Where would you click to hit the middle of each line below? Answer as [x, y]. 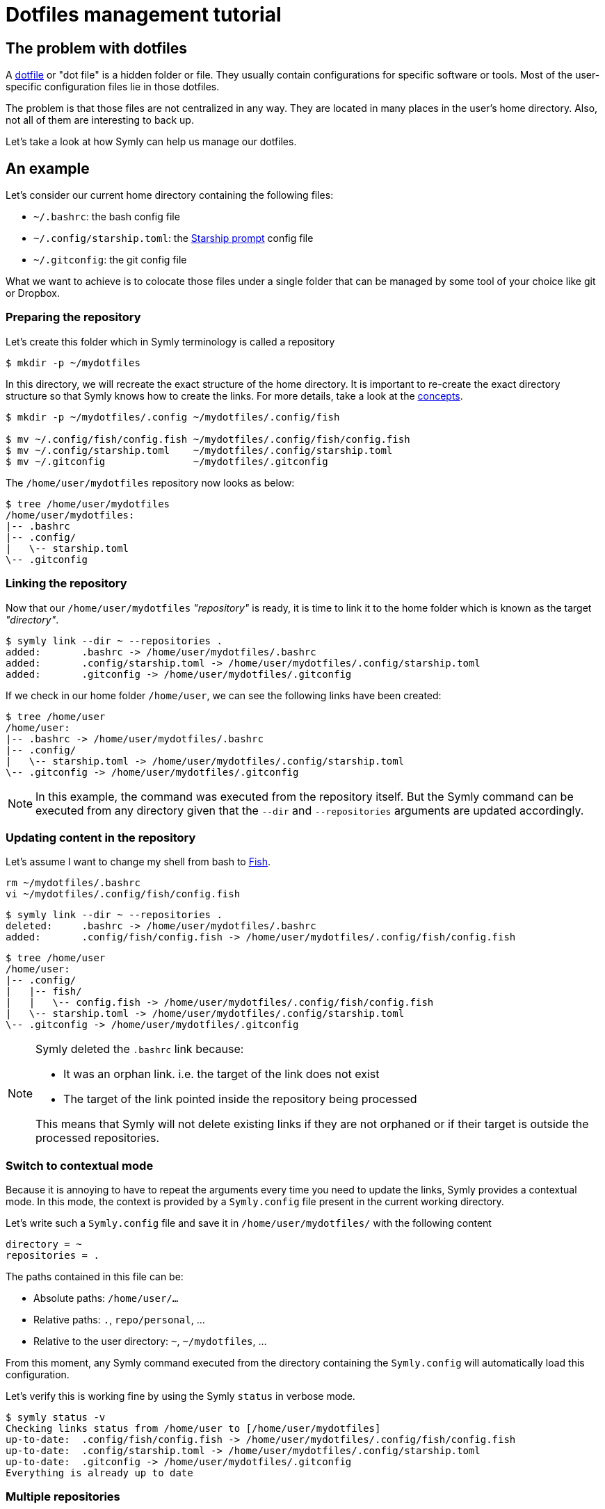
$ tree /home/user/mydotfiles [88, 504]
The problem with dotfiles [96, 48]
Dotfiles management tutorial [144, 15]
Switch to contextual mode [80, 1165]
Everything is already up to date [99, 1473]
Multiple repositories [63, 1497]
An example [48, 168]
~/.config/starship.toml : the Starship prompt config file [174, 238]
